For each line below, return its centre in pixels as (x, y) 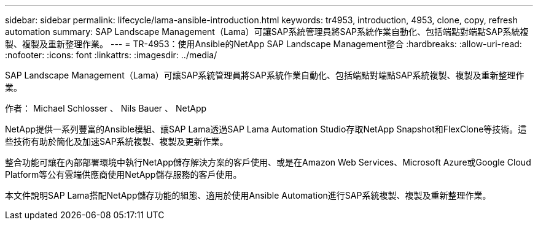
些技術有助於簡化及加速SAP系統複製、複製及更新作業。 (117, 141)
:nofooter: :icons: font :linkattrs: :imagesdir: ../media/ (111, 55)
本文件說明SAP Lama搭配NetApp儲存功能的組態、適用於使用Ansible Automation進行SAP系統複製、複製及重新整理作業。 (248, 195)
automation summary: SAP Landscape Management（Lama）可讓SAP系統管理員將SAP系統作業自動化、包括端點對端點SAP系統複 (267, 32)
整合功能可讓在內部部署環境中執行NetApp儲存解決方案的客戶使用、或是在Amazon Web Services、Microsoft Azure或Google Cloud (268, 162)
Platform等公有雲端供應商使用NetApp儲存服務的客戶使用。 (123, 174)
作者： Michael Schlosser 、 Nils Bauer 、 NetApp (106, 108)
